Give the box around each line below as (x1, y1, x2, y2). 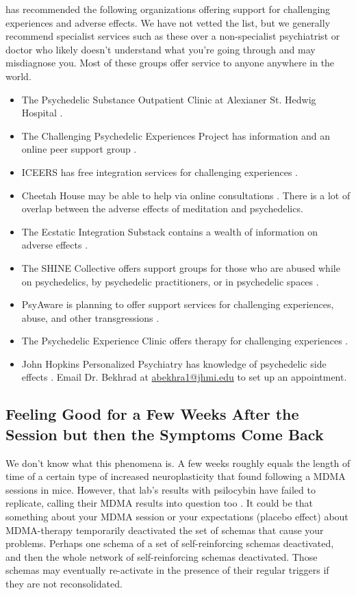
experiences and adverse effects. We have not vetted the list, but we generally (5, 15, 331, 29)
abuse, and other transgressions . (21, 310, 160, 325)
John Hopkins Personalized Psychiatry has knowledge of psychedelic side (21, 356, 327, 370)
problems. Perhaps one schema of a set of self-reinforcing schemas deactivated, (5, 536, 334, 550)
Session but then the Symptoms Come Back (5, 423, 324, 444)
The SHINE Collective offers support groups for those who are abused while (21, 260, 340, 275)
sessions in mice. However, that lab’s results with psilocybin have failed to (5, 482, 316, 496)
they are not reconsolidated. (5, 577, 123, 590)
